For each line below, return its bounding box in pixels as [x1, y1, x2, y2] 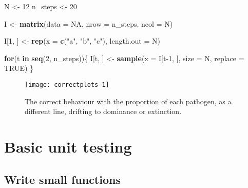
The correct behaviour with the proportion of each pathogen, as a [25, 96, 232, 106]
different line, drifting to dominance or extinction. [25, 106, 182, 117]
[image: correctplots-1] [25, 81, 109, 88]
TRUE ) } [4, 63, 34, 73]
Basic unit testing [4, 136, 132, 157]
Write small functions [4, 171, 121, 187]
